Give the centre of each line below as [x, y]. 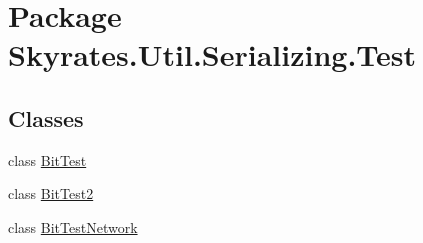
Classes [46, 117]
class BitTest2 [51, 193]
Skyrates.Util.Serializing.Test [212, 54]
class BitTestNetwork [73, 226]
